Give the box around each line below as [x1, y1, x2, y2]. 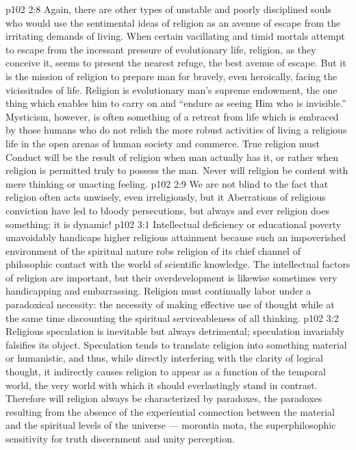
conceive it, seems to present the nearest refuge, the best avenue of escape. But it [5, 55, 346, 70]
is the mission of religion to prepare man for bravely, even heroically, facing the [5, 68, 338, 83]
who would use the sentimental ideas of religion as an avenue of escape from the [5, 15, 341, 29]
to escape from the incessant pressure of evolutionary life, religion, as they [5, 42, 316, 56]
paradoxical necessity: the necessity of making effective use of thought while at [5, 297, 335, 312]
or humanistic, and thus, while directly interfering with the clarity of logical [5, 351, 323, 365]
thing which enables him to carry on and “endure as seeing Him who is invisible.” [5, 96, 346, 110]
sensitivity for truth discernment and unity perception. [5, 432, 235, 445]
